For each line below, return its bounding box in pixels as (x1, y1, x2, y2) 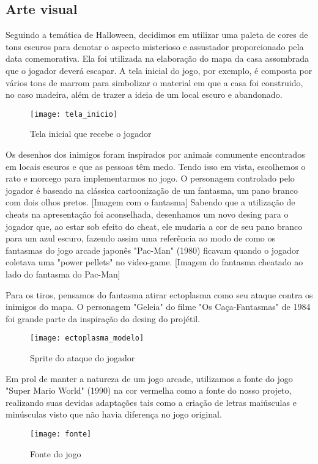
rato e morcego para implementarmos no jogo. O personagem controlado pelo (6, 172, 295, 185)
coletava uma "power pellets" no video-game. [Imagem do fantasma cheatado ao (6, 256, 303, 268)
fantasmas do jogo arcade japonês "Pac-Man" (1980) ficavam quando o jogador (6, 243, 300, 256)
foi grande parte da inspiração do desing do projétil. (6, 312, 201, 325)
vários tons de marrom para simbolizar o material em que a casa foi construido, (6, 76, 303, 89)
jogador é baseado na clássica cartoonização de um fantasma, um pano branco (6, 183, 298, 196)
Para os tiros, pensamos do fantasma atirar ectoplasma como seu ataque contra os (6, 288, 313, 301)
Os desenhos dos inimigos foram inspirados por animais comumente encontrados (6, 148, 305, 161)
